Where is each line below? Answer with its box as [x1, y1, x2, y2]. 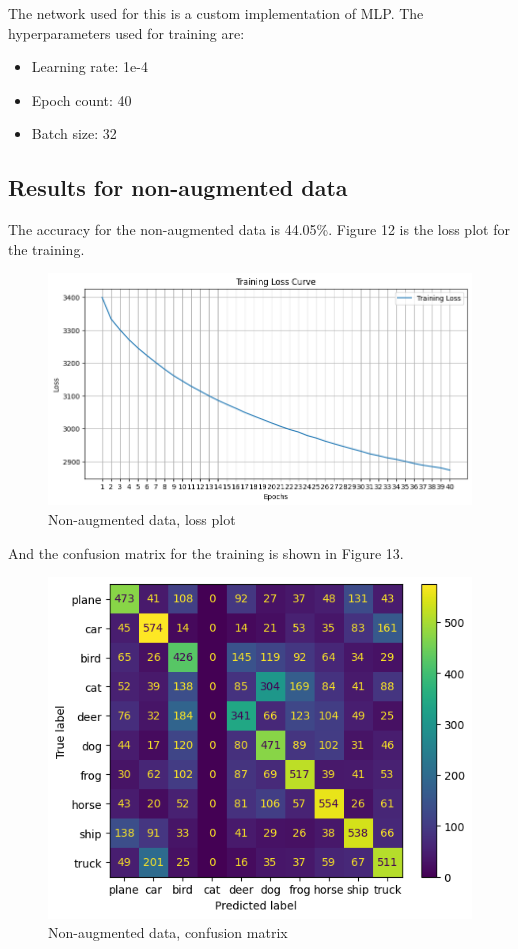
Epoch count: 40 [31, 89, 132, 110]
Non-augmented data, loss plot [48, 508, 236, 529]
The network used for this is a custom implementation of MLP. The [8, 3, 424, 23]
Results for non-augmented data [8, 172, 348, 203]
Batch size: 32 [31, 123, 117, 144]
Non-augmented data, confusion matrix [48, 922, 288, 943]
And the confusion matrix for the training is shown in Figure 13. [8, 542, 404, 563]
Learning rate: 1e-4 [31, 56, 148, 77]
